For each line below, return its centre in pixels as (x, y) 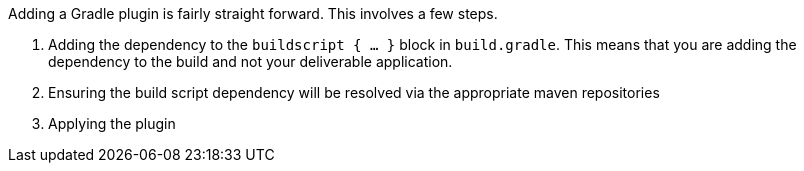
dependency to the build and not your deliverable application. (250, 61)
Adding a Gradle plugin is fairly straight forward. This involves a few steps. (253, 13)
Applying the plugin (112, 123)
